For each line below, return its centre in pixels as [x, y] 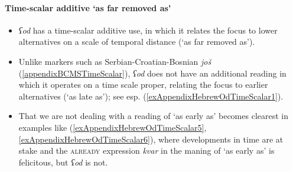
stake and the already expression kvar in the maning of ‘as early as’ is [146, 150]
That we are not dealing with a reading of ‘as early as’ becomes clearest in [154, 116]
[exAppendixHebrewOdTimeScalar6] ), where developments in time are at [151, 139]
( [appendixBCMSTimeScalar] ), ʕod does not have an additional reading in [152, 73]
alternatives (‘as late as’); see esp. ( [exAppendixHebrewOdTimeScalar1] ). [151, 96]
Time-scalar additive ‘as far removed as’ [88, 7]
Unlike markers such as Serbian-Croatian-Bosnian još [115, 61]
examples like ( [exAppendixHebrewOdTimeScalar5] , [113, 127]
